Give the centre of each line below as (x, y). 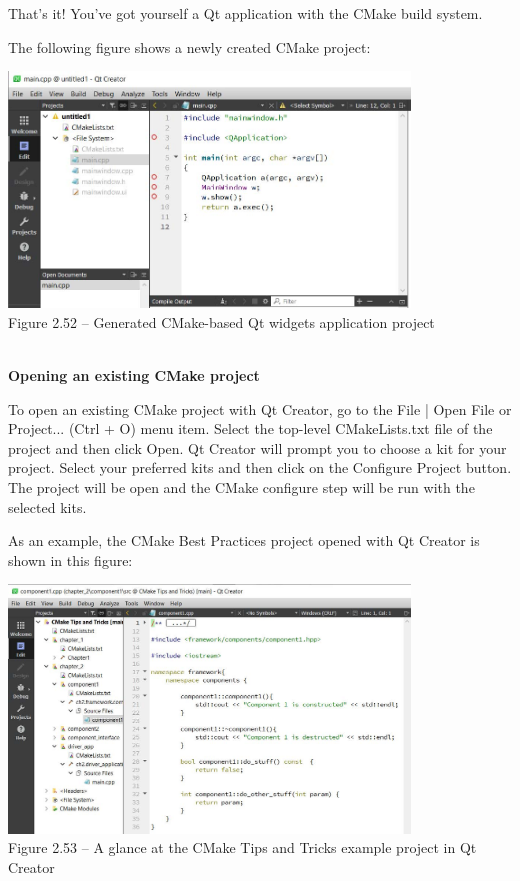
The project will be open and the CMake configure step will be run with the (241, 487)
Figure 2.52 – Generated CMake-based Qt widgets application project (221, 321)
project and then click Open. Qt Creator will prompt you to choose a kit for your (257, 447)
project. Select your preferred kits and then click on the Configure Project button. (260, 467)
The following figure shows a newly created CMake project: (189, 46)
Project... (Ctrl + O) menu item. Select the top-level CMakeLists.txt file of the (250, 428)
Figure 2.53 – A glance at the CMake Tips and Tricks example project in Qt (242, 847)
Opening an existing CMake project (134, 375)
